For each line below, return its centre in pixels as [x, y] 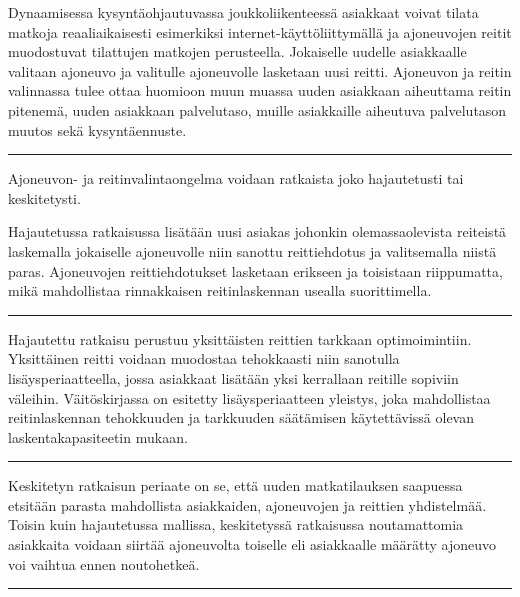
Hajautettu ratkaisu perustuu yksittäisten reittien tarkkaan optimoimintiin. [240, 338]
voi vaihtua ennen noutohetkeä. [104, 563]
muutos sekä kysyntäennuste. [97, 129]
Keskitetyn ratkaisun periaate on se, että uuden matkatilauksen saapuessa [235, 485]
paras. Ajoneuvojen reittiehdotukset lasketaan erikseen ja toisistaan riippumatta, [255, 270]
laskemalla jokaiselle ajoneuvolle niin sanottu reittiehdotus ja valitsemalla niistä [252, 250]
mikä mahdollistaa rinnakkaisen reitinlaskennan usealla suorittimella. [220, 290]
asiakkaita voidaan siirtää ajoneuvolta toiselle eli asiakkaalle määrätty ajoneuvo [252, 544]
